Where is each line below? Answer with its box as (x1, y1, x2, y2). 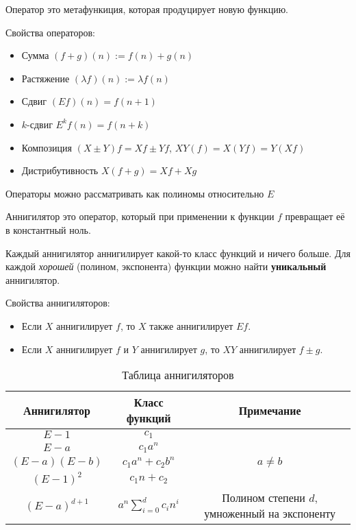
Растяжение (21, 71, 70, 85)
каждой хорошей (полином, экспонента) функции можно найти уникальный (5, 259, 327, 274)
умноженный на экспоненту (204, 505, 335, 521)
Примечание (238, 402, 301, 418)
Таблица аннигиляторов (122, 367, 234, 383)
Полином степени (222, 489, 305, 505)
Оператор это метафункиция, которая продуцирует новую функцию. (5, 2, 289, 16)
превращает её (285, 209, 345, 224)
